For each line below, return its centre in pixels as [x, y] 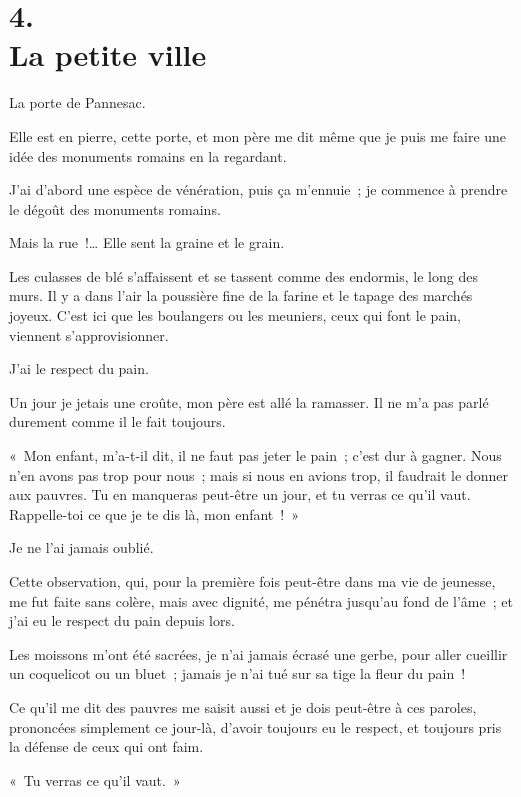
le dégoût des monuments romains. [115, 208]
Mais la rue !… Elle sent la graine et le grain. [147, 242]
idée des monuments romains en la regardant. [148, 155]
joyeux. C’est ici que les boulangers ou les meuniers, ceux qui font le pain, [235, 315]
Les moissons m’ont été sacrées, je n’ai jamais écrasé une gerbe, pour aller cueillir [258, 653]
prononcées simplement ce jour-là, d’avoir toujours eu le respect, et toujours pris [255, 726]
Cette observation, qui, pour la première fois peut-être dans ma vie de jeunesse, [252, 581]
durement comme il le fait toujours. [117, 421]
